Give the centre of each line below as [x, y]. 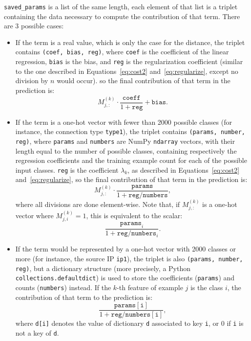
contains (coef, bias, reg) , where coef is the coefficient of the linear [122, 52]
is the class [207, 287]
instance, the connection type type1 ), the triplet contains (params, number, [130, 131]
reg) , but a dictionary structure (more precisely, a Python [103, 268]
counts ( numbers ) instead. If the [63, 287]
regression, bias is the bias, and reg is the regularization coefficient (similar [129, 61]
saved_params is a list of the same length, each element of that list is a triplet [121, 6]
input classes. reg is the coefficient [67, 170]
